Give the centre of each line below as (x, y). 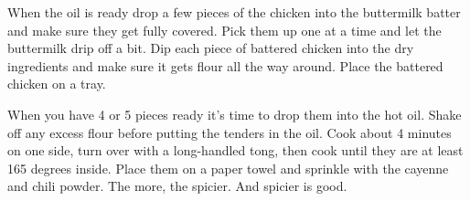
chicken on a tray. (57, 84)
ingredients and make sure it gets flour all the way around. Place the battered (225, 65)
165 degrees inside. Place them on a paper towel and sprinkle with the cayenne (228, 168)
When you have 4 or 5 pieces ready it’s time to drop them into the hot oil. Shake (235, 114)
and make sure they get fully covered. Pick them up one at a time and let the (224, 30)
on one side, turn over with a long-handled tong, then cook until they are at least (235, 150)
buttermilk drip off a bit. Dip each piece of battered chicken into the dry (211, 48)
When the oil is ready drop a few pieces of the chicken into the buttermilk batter (234, 12)
